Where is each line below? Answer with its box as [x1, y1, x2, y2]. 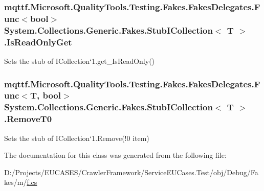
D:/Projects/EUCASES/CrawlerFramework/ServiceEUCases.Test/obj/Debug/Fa [4, 166, 258, 177]
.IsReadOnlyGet [4, 35, 72, 48]
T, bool [30, 89, 61, 102]
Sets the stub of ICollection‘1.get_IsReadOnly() [4, 55, 155, 66]
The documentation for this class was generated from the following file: [4, 150, 227, 160]
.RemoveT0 [4, 112, 52, 125]
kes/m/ [4, 177, 27, 187]
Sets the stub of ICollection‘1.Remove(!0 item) [4, 132, 149, 143]
